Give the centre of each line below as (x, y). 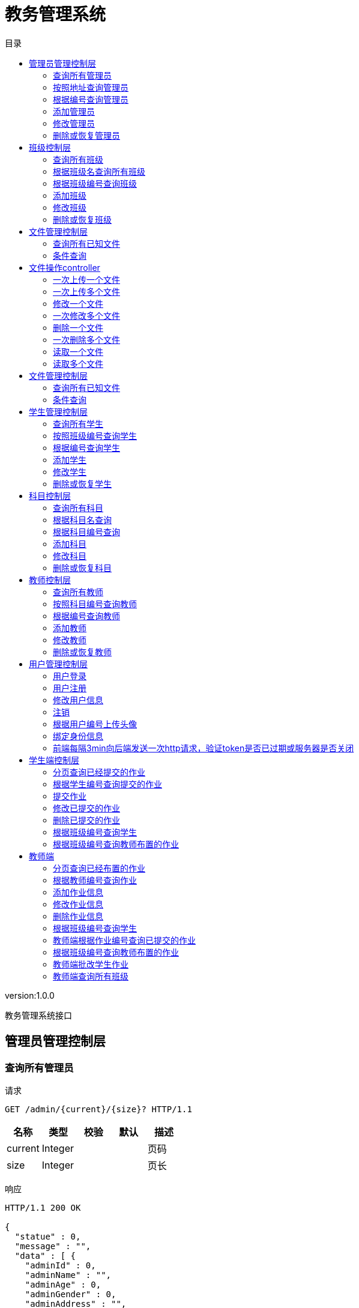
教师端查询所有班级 (91, 976)
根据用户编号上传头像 (95, 724)
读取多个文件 (78, 363)
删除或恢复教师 (82, 652)
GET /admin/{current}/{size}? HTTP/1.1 (98, 1109)
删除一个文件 (78, 327)
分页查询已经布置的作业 (99, 868)
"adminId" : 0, (60, 1265)
